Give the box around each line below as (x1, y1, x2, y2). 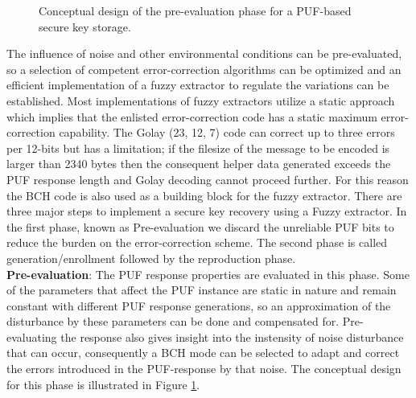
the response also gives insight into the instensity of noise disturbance (60, 328, 404, 345)
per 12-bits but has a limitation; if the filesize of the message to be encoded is (6, 139, 390, 156)
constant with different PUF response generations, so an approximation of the (6, 297, 391, 314)
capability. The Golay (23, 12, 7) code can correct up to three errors (59, 124, 395, 141)
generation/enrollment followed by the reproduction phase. (6, 249, 296, 266)
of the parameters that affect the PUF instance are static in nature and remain (6, 281, 397, 298)
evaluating (6, 328, 57, 345)
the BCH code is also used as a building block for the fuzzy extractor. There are (6, 187, 402, 203)
